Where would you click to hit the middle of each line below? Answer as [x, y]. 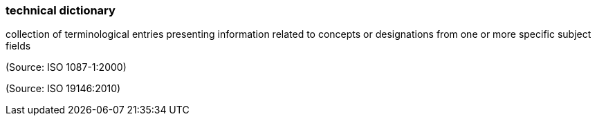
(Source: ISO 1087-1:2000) [66, 67]
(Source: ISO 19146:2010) [63, 89]
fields [18, 46]
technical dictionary [61, 10]
